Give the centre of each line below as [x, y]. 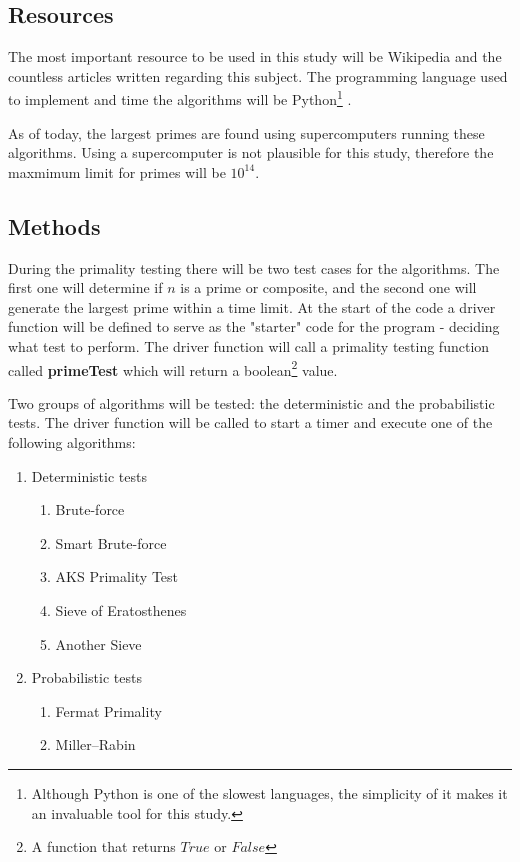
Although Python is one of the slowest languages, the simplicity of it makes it [269, 792]
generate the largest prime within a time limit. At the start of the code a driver [252, 306]
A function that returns [103, 846]
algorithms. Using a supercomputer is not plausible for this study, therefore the [251, 152]
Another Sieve [98, 643]
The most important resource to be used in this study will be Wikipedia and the [255, 56]
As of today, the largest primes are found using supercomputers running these [246, 132]
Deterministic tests [89, 475]
